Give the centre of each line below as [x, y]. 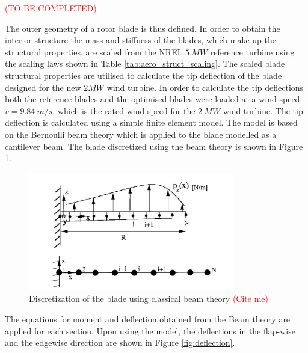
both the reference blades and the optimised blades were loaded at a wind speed [152, 99]
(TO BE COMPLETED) [51, 8]
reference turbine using [252, 51]
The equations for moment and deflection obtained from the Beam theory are [148, 318]
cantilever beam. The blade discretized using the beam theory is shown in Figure [154, 146]
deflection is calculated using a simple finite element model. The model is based [151, 122]
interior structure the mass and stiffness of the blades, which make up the [140, 40]
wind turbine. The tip [263, 110]
